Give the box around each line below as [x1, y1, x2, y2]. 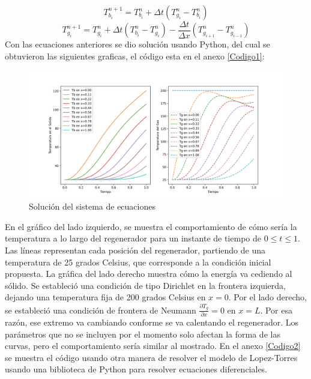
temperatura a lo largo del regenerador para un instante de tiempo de [5, 232, 261, 244]
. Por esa [260, 303, 292, 316]
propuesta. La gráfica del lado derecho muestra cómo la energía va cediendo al [5, 267, 292, 280]
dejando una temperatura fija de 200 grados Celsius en [5, 291, 206, 303]
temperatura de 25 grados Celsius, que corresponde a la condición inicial [5, 255, 271, 268]
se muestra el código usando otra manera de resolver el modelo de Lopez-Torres [5, 351, 298, 363]
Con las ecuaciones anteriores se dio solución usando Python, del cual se [5, 38, 270, 50]
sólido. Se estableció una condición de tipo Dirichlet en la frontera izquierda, [5, 279, 286, 291]
